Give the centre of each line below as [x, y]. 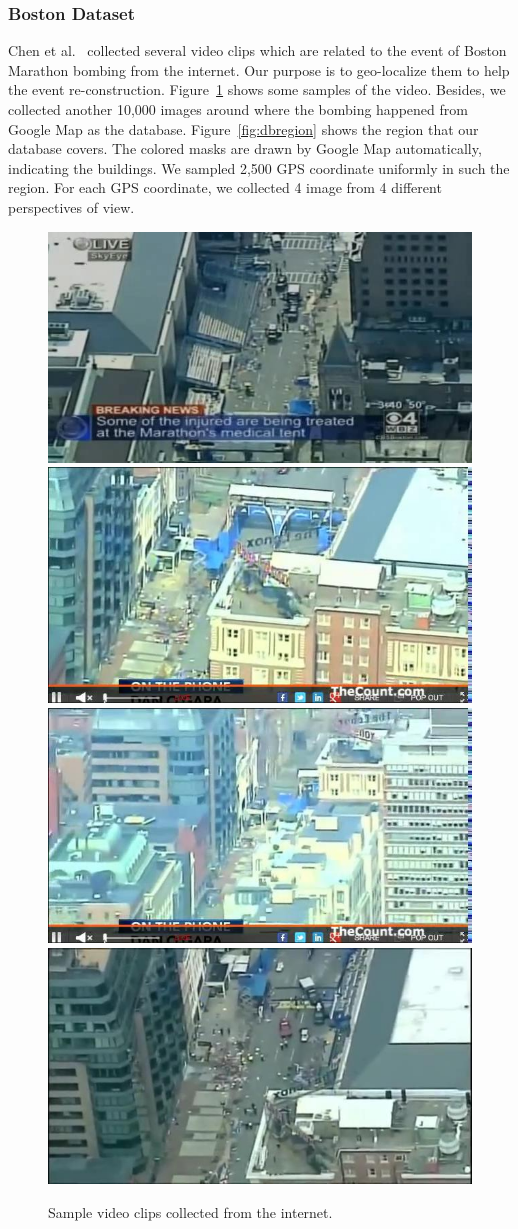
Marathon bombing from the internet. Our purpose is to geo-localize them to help [259, 69]
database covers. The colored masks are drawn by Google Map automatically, [245, 148]
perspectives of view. [71, 206]
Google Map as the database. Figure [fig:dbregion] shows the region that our [243, 128]
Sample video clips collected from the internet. [190, 1211]
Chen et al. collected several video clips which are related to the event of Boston [257, 50]
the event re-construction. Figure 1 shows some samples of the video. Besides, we [257, 89]
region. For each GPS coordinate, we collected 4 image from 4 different [225, 187]
